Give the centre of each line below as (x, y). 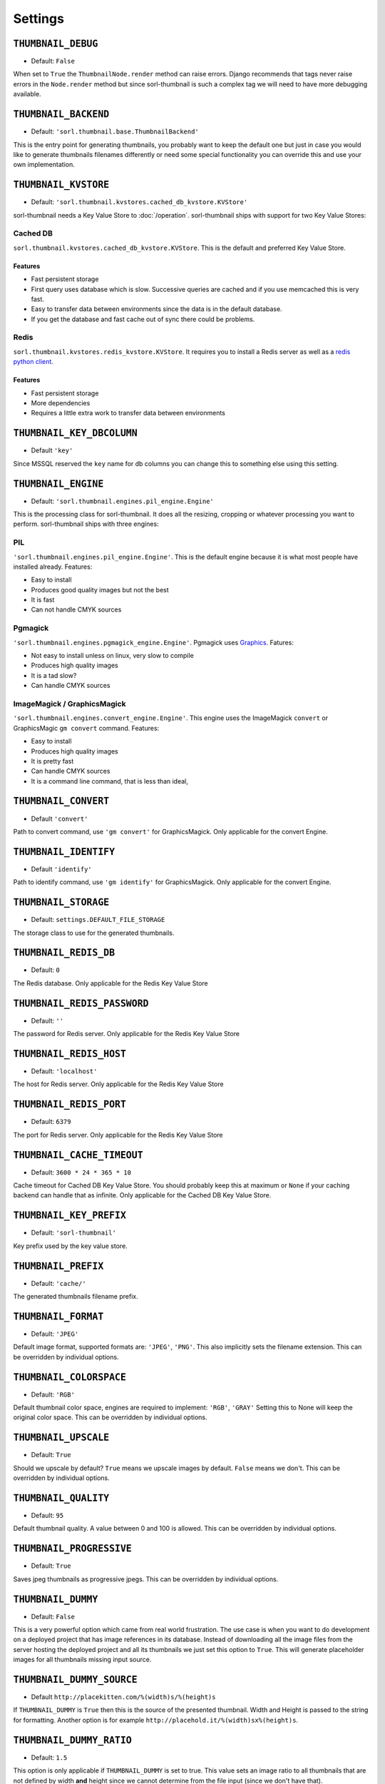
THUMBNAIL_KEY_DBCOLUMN (76, 433)
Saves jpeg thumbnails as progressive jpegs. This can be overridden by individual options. (146, 1579)
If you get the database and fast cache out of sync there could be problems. (143, 319)
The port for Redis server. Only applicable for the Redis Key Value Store (118, 1135)
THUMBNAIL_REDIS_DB (64, 953)
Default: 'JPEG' (55, 1334)
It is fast (43, 600)
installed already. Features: (53, 567)
